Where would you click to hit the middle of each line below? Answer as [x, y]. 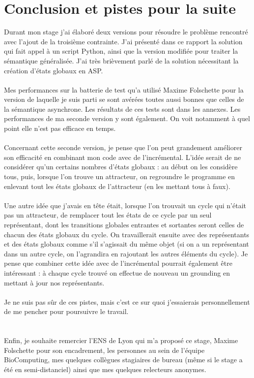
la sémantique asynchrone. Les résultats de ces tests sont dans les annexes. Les [122, 109]
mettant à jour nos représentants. [54, 282]
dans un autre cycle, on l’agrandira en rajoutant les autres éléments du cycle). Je [126, 253]
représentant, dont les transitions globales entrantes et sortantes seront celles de [124, 224]
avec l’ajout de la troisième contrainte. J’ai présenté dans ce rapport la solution [123, 41]
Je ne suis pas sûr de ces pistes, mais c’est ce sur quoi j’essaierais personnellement [127, 301]
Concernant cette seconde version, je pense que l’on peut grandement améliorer [123, 147]
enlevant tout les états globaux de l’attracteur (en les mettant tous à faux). [117, 186]
